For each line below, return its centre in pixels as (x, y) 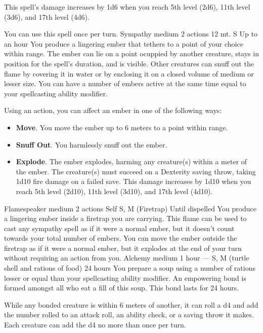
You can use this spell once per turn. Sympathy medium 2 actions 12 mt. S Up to (131, 34)
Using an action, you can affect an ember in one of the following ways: (113, 110)
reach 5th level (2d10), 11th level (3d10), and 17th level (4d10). (114, 191)
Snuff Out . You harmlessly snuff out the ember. (92, 144)
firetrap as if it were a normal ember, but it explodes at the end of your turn (123, 248)
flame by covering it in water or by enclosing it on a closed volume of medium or (129, 73)
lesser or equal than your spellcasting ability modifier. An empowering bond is (125, 277)
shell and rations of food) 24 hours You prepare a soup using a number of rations (130, 268)
